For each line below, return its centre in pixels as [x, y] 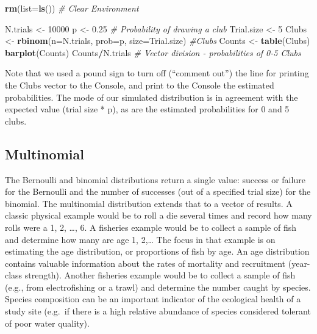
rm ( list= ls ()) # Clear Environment [72, 8]
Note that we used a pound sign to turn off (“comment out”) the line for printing [157, 73]
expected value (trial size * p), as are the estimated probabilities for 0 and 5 [147, 109]
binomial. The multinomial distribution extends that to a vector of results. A [149, 203]
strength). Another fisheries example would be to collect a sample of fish [160, 275]
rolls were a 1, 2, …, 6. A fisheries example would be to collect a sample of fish [151, 227]
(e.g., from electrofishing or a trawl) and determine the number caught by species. [158, 287]
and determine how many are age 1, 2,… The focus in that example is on [140, 239]
